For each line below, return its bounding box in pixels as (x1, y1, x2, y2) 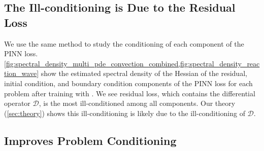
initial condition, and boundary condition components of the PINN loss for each (4, 78, 253, 88)
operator (4, 98, 30, 108)
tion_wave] (4, 68, 39, 79)
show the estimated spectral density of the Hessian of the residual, (41, 68, 247, 79)
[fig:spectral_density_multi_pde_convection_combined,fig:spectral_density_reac (4, 58, 260, 68)
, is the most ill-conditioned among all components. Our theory (39, 98, 236, 108)
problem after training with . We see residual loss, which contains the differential (4, 88, 255, 98)
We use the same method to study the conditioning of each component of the (4, 38, 244, 49)
